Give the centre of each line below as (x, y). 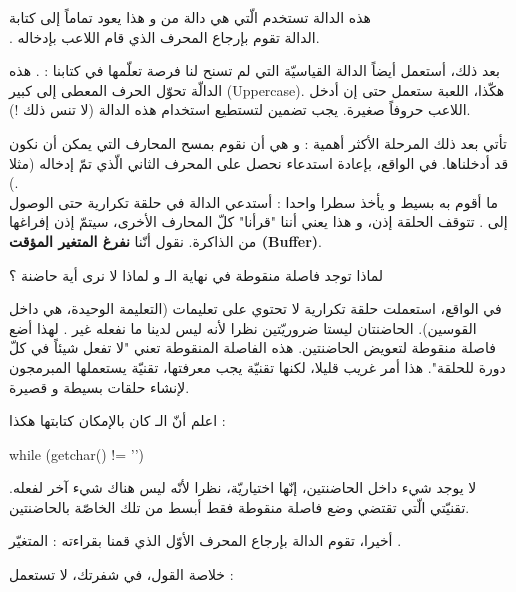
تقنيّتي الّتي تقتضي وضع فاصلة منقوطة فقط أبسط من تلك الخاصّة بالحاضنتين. (239, 506)
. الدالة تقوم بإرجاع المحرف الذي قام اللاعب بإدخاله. (164, 36)
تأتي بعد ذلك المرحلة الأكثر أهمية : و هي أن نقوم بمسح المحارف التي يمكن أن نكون (258, 142)
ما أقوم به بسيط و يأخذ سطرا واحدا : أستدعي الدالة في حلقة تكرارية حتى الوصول (253, 201)
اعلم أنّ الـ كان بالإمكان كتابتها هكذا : (117, 420)
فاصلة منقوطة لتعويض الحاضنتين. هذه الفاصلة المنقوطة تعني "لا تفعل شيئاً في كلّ (252, 347)
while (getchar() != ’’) (76, 453)
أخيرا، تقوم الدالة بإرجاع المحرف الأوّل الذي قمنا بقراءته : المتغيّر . (205, 540)
